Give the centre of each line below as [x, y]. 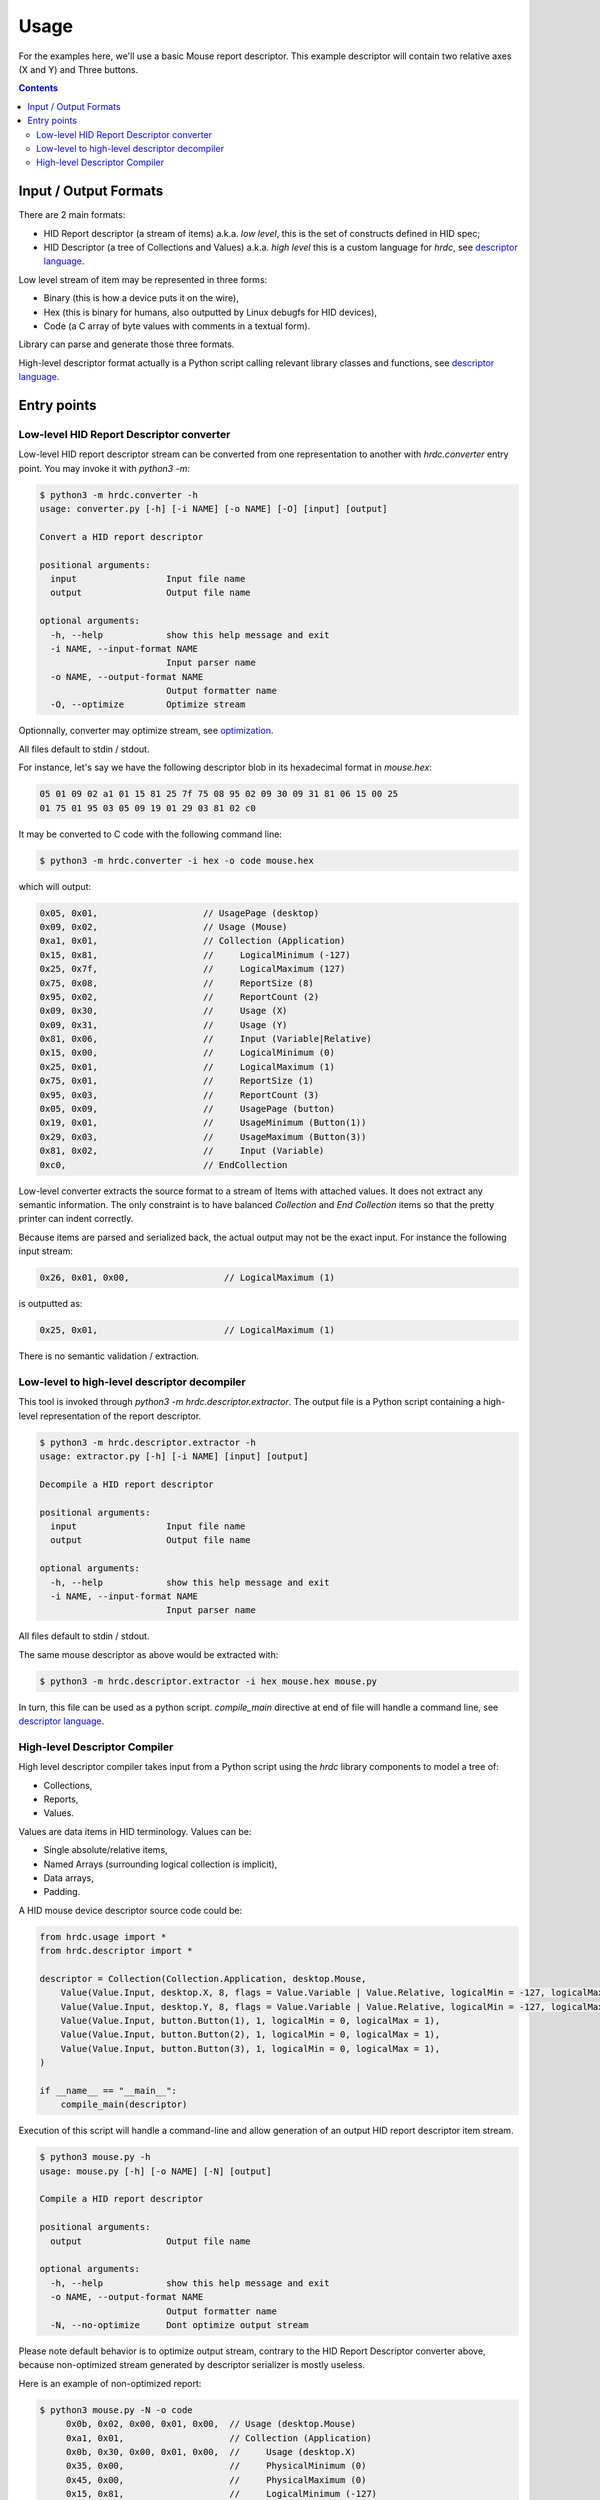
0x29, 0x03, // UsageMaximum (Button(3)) [203, 1136]
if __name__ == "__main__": [108, 2090]
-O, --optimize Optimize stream [148, 704]
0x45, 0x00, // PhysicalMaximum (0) [216, 2479]
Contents [38, 88]
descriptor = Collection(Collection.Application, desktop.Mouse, [203, 1978]
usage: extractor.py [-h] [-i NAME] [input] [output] [174, 1456]
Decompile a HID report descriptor [126, 1484]
